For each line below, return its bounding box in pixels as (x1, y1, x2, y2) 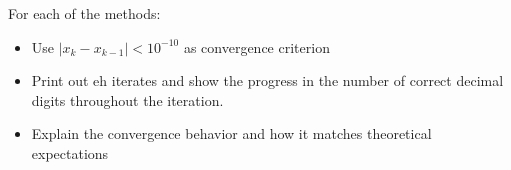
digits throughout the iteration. (31, 89, 224, 110)
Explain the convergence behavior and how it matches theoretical (31, 123, 432, 144)
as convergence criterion (183, 36, 330, 57)
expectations (31, 142, 109, 163)
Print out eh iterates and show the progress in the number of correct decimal (31, 70, 504, 91)
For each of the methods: (8, 3, 161, 23)
